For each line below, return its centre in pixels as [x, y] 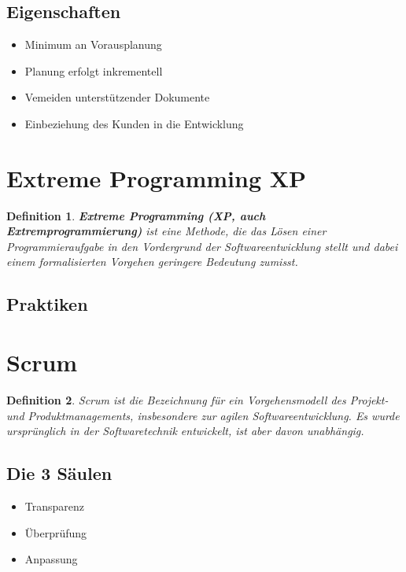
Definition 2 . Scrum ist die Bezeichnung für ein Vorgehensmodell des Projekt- [197, 399]
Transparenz [55, 506]
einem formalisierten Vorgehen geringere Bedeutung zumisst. [152, 262]
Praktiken [47, 304]
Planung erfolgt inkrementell [94, 70]
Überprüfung [56, 532]
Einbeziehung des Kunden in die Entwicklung [134, 123]
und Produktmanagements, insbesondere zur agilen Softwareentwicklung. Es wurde [203, 415]
